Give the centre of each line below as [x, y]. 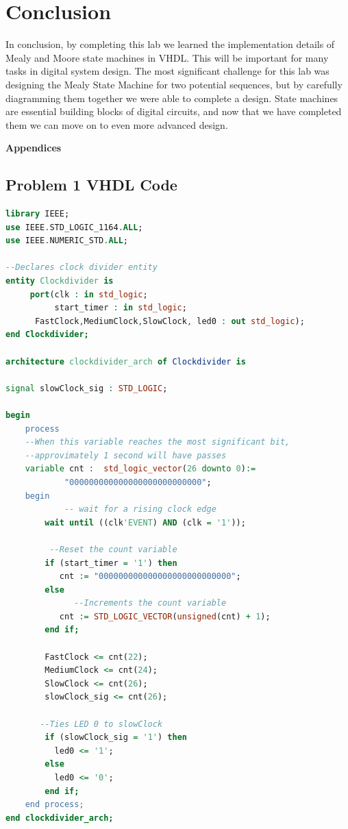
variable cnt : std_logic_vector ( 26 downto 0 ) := [140, 469]
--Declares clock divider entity [82, 268]
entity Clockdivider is [60, 281]
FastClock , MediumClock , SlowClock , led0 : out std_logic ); [170, 321]
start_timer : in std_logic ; [121, 308]
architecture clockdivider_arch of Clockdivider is [126, 361]
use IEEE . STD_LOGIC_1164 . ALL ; [74, 227]
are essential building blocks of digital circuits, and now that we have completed [174, 111]
